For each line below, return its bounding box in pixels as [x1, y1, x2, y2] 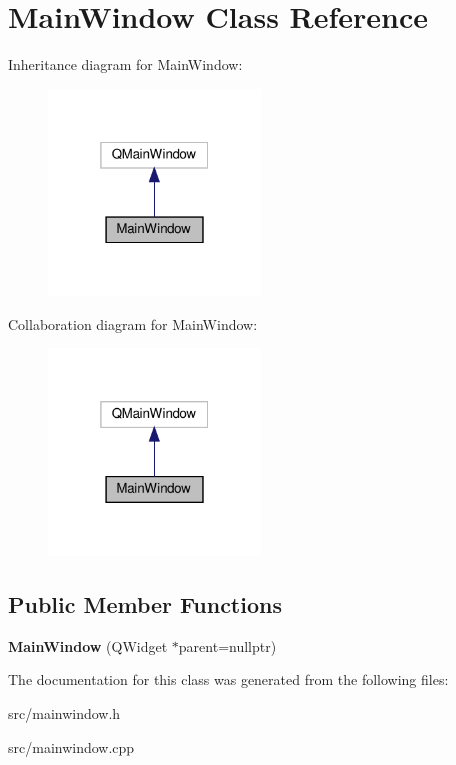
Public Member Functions [8, 589, 282, 620]
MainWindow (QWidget [8, 635, 168, 656]
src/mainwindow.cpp [8, 736, 135, 757]
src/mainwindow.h [8, 703, 121, 724]
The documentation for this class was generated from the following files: [8, 669, 449, 690]
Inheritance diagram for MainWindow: [8, 54, 243, 75]
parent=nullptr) [178, 635, 277, 656]
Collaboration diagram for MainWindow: [8, 313, 258, 334]
